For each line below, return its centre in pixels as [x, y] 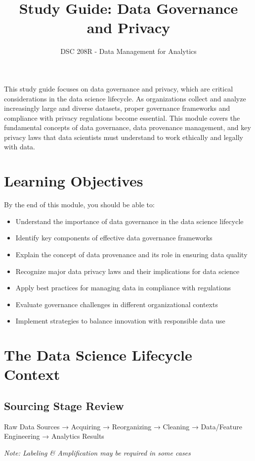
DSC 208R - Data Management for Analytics [128, 51]
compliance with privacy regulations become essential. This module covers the [122, 117]
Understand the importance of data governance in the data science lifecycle [129, 221]
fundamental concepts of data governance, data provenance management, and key [127, 127]
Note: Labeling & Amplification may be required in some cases [97, 452]
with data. [20, 147]
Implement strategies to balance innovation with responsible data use [120, 321]
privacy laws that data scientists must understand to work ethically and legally [124, 137]
